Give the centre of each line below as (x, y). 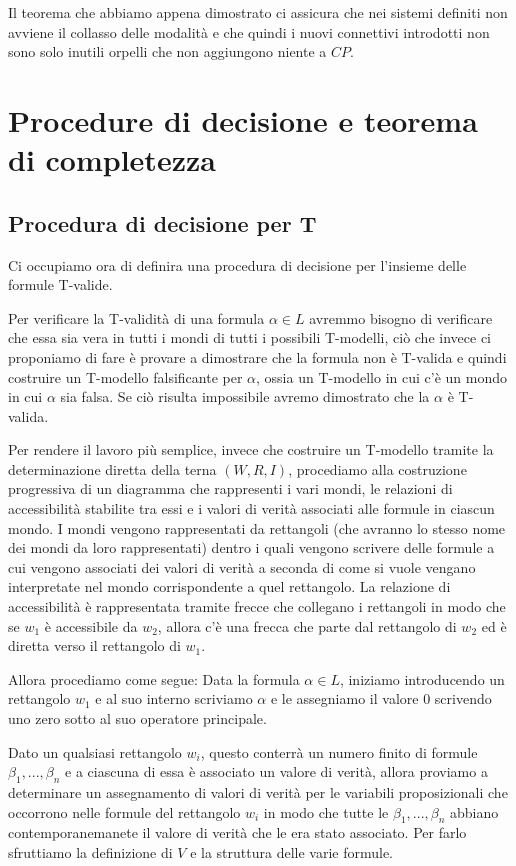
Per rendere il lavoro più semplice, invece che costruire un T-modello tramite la (251, 449)
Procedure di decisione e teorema (243, 119)
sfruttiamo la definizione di (90, 851)
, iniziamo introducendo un (422, 678)
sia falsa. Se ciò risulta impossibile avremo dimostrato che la (245, 396)
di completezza (112, 159)
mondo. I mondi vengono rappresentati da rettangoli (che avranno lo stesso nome (257, 527)
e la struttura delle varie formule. (291, 851)
